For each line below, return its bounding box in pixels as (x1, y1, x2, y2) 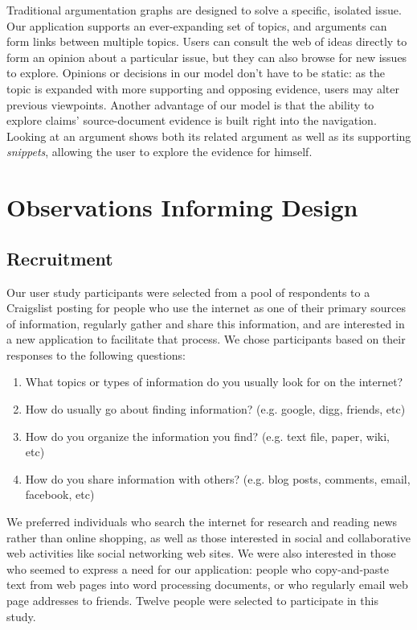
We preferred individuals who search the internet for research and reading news (6, 513, 398, 530)
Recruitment (6, 245, 113, 270)
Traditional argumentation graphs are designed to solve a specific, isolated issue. (6, 2, 402, 18)
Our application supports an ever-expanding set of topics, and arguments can (6, 17, 387, 34)
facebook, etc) (25, 486, 95, 503)
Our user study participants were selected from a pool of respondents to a (6, 283, 370, 300)
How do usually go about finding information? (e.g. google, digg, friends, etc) (25, 401, 406, 418)
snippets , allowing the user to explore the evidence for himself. (6, 143, 313, 160)
